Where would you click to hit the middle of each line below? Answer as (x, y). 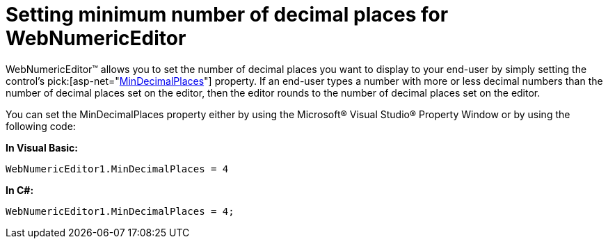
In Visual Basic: (42, 147)
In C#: (20, 190)
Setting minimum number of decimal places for (227, 15)
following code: (41, 126)
